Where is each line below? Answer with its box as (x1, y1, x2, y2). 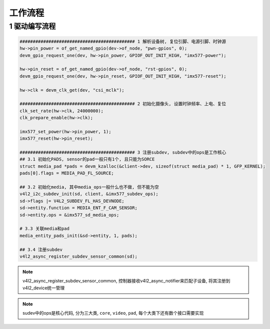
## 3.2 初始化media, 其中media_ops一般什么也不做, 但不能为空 (19, 184, 159, 190)
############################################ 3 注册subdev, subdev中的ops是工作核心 (19, 150, 227, 156)
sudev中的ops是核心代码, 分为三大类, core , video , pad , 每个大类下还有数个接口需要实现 (22, 310, 204, 316)
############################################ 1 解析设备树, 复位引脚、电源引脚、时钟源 (19, 39, 226, 44)
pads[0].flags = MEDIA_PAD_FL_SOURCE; (19, 170, 114, 176)
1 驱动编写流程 (9, 22, 56, 31)
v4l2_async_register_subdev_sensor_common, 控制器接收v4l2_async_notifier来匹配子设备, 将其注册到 (22, 278, 231, 284)
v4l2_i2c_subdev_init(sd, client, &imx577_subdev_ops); (19, 191, 159, 197)
